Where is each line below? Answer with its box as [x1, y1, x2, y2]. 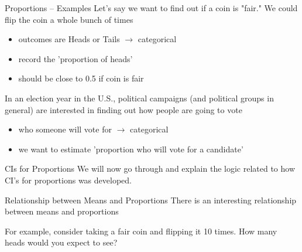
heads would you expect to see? [5, 236, 118, 248]
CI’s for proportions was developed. [5, 173, 132, 186]
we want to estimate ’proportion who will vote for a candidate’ [18, 142, 243, 155]
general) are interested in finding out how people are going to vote [5, 103, 242, 115]
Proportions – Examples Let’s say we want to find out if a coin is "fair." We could [5, 2, 298, 13]
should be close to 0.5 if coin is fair [18, 72, 144, 84]
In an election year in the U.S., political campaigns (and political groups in [5, 91, 274, 104]
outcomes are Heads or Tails [18, 33, 120, 45]
